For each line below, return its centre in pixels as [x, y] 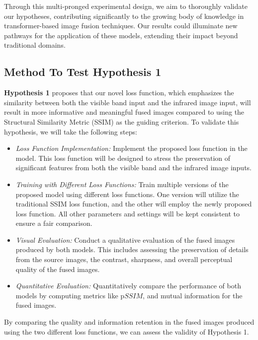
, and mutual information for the [193, 295]
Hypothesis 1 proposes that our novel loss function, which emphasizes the [119, 93]
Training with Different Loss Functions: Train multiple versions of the [122, 184]
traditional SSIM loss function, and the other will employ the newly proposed [134, 204]
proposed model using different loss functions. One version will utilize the [127, 194]
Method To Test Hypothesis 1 [83, 72]
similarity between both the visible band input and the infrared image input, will [128, 102]
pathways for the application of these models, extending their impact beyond [121, 35]
